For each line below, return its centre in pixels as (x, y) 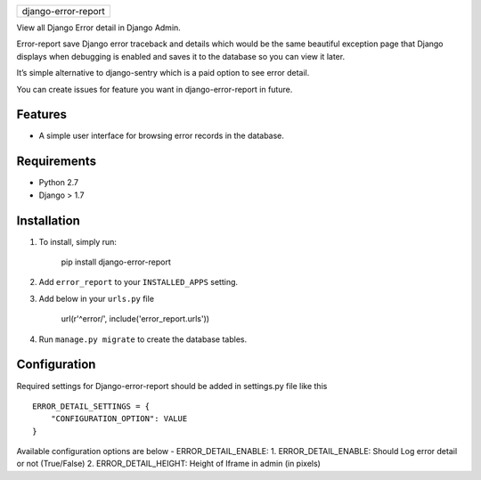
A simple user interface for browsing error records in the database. (162, 136)
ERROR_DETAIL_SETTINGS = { (91, 406)
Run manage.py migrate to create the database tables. (143, 339)
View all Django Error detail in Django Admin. (99, 28)
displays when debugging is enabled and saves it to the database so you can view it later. (181, 56)
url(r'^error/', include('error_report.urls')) (135, 319)
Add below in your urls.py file (97, 298)
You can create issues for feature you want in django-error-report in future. (155, 89)
